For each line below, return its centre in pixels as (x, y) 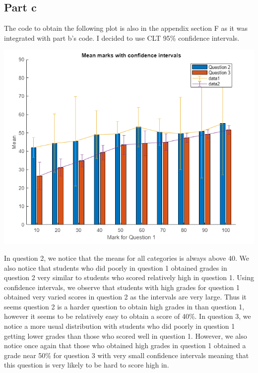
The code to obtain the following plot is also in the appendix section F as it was (126, 28)
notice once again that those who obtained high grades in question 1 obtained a (125, 345)
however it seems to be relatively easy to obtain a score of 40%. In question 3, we (128, 316)
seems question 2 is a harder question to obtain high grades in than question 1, (124, 306)
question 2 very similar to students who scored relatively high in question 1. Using (129, 277)
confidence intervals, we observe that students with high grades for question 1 (122, 287)
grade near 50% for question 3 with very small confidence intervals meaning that (127, 355)
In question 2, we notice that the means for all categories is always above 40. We (127, 258)
